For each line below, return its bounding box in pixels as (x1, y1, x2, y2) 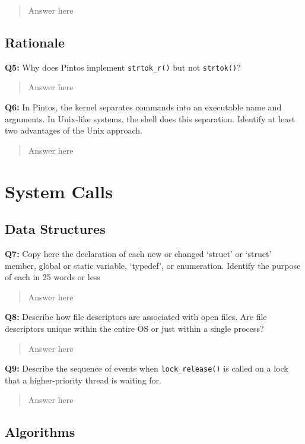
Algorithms (5, 423, 75, 441)
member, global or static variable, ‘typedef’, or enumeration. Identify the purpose (5, 259, 301, 271)
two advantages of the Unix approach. (5, 124, 142, 137)
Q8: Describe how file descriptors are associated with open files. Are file (5, 310, 267, 323)
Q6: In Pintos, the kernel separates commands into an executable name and (5, 101, 282, 113)
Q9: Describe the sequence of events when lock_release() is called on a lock (5, 362, 288, 375)
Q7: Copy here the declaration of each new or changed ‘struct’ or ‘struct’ (5, 248, 272, 259)
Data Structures (5, 220, 106, 238)
